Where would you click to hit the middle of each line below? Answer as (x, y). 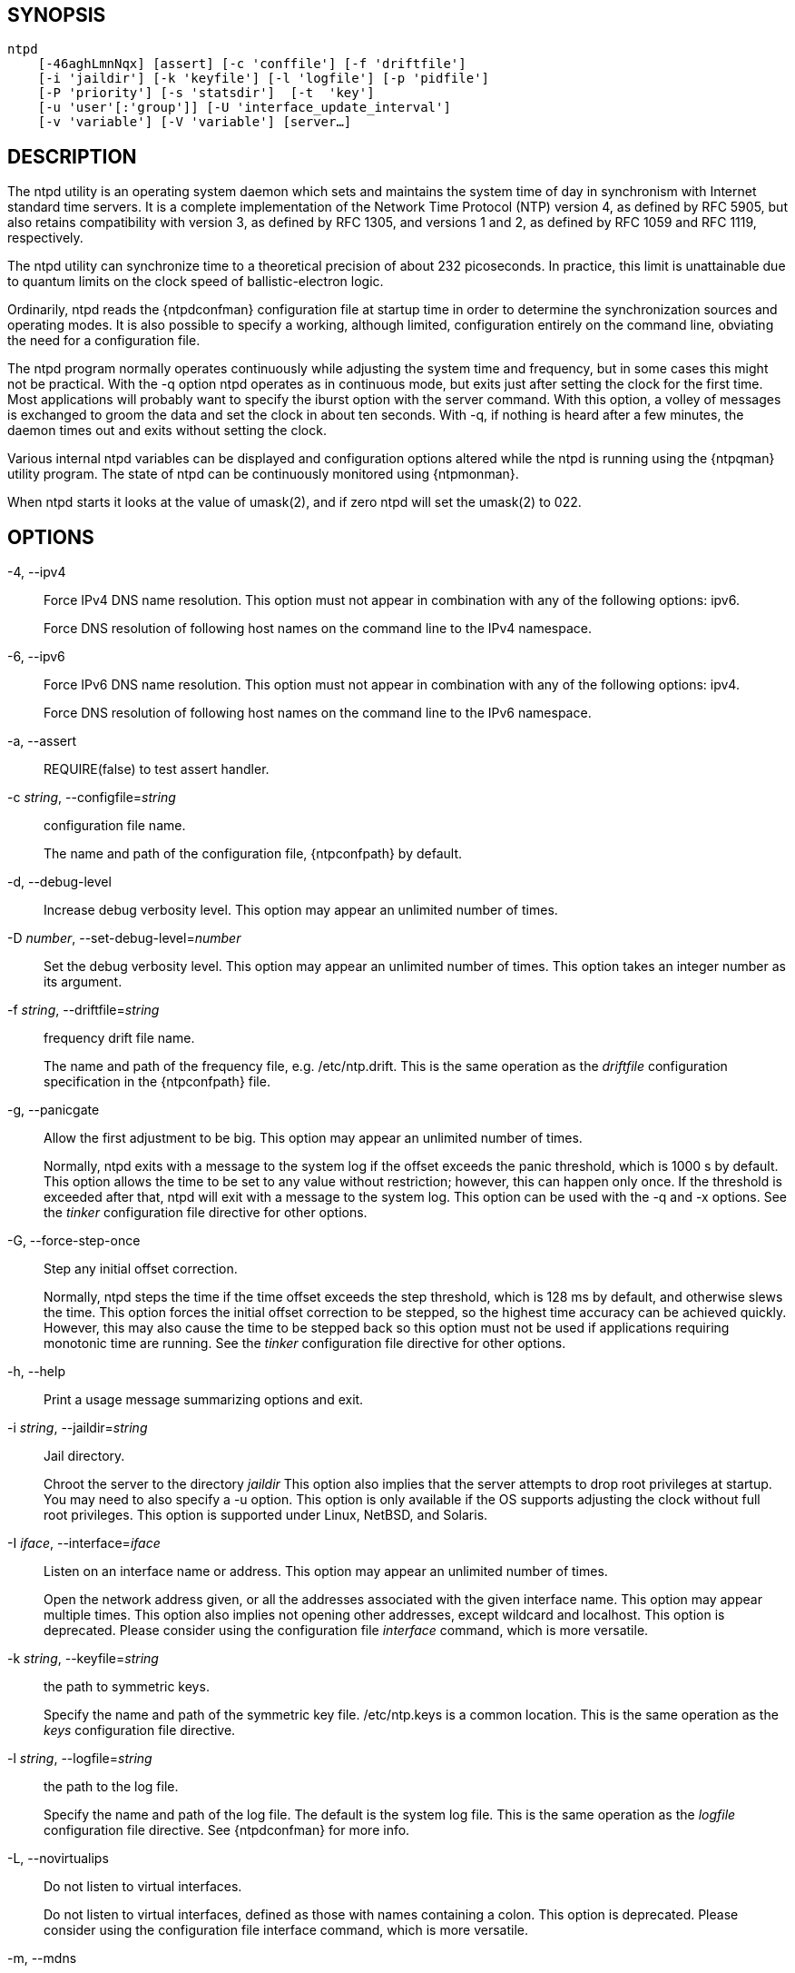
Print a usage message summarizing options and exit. (204, 1400)
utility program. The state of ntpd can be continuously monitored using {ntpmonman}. (263, 474)
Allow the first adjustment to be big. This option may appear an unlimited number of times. (313, 1138)
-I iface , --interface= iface (84, 1543)
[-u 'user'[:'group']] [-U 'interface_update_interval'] (244, 108)
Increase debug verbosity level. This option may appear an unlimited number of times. (301, 910)
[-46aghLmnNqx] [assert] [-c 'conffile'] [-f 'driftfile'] (252, 64)
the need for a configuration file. (104, 341)
